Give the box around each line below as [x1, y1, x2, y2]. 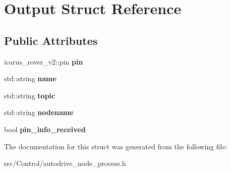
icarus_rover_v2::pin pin [4, 56, 83, 67]
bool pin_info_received [4, 124, 86, 134]
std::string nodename [4, 107, 74, 118]
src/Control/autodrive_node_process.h [4, 158, 126, 168]
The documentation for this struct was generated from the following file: [4, 141, 227, 151]
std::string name [4, 73, 56, 84]
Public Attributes [4, 32, 98, 48]
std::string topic [4, 90, 55, 100]
